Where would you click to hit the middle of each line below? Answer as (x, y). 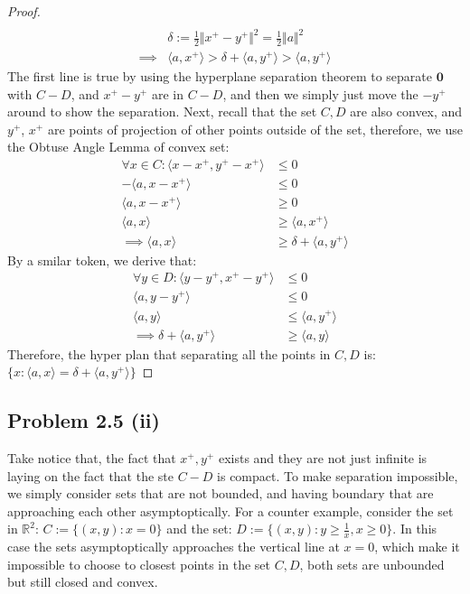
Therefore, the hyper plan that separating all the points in (169, 353)
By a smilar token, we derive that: (102, 260)
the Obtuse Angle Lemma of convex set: (118, 147)
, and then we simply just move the (320, 93)
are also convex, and (406, 111)
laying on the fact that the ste (91, 475)
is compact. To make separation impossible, (338, 475)
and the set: (199, 529)
